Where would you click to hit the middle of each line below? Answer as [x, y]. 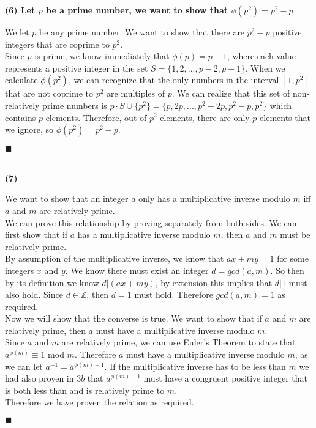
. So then [287, 270]
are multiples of [136, 93]
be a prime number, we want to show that [137, 10]
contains [21, 117]
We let [17, 32]
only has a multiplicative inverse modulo [214, 198]
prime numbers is [75, 105]
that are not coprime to [49, 93]
